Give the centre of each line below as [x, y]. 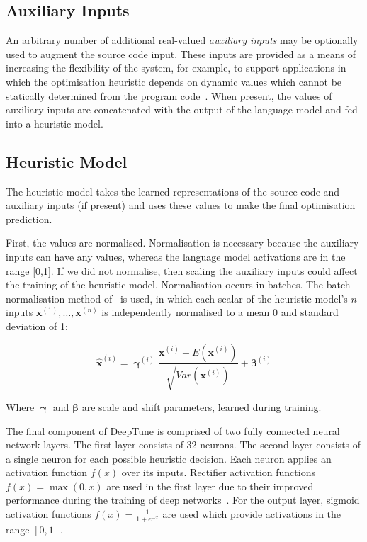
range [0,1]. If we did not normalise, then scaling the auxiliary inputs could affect [182, 270]
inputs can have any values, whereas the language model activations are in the [176, 256]
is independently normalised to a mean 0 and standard [220, 312]
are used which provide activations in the [252, 514]
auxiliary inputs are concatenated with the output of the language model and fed [182, 109]
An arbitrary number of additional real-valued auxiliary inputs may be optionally [182, 40]
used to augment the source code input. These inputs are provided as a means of [181, 53]
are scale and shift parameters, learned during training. [202, 406]
